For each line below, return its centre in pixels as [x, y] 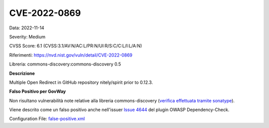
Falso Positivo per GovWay [38, 91]
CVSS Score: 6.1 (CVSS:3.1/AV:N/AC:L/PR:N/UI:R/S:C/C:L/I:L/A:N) [75, 46]
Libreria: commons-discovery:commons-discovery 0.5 [65, 64]
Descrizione [22, 73]
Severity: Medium [27, 37]
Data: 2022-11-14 [27, 28]
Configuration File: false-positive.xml [47, 119]
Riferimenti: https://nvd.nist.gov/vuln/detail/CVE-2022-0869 [71, 55]
